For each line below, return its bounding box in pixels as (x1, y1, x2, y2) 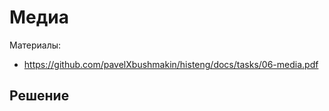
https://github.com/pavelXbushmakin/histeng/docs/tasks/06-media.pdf (23, 58, 319, 70)
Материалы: (9, 39, 62, 51)
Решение (9, 87, 70, 105)
